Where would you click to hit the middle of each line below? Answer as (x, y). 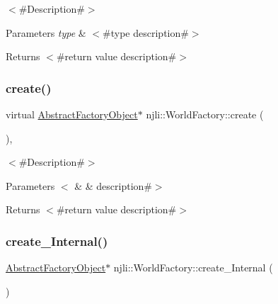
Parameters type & (46, 32)
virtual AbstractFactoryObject (72, 114)
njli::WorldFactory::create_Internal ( (193, 268)
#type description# (146, 32)
